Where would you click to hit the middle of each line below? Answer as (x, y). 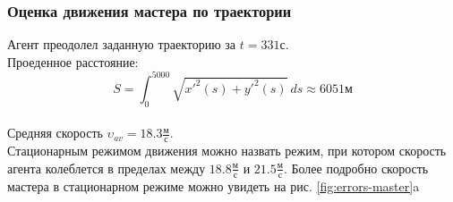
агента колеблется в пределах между (107, 168)
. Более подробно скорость (356, 168)
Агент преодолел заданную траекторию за (122, 44)
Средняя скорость (55, 133)
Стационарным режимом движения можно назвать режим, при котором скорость (227, 151)
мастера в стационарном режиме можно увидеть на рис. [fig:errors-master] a (214, 185)
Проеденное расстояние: (73, 61)
